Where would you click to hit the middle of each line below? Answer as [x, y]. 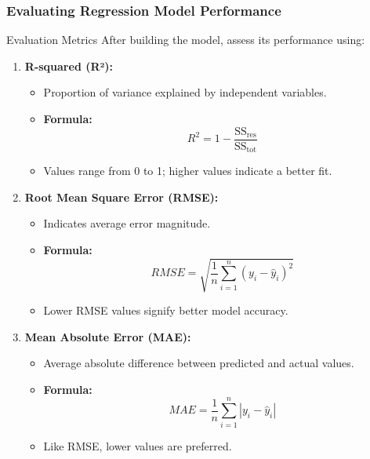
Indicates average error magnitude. [127, 223]
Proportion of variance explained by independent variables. [185, 92]
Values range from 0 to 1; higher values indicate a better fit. [188, 171]
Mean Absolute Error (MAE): [108, 336]
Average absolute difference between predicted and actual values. [199, 363]
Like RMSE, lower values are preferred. [138, 445]
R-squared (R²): [69, 66]
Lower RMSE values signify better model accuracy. [166, 310]
